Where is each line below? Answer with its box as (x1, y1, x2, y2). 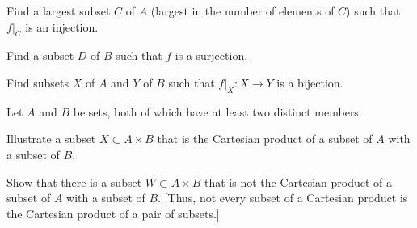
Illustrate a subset (6, 130, 96, 147)
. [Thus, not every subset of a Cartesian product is (158, 189, 408, 206)
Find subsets (6, 74, 69, 91)
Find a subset (6, 47, 74, 64)
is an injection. (25, 18, 99, 35)
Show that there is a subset (6, 173, 142, 190)
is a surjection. (175, 47, 248, 64)
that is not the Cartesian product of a (204, 173, 393, 190)
